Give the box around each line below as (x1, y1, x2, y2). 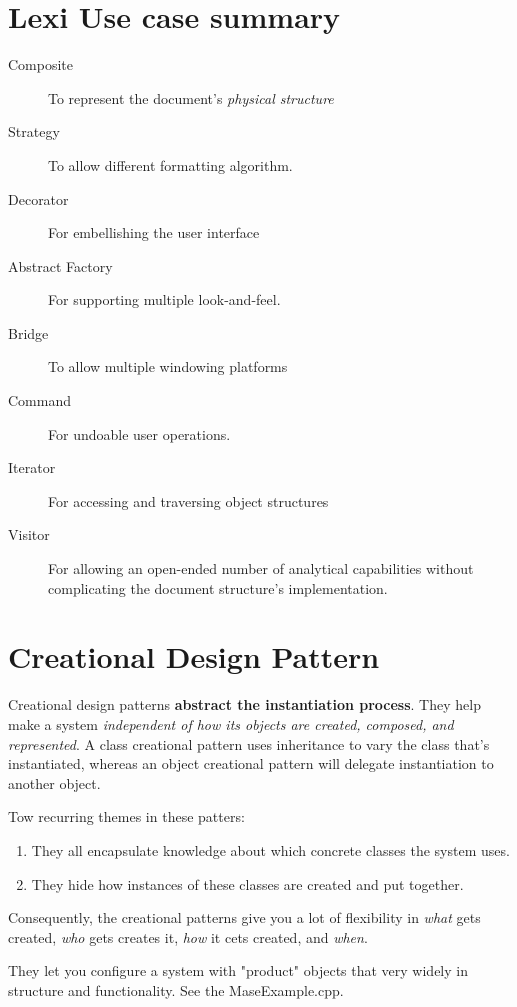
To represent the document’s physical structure (48, 87, 334, 108)
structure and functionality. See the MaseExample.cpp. (8, 979, 344, 1000)
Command (8, 390, 71, 411)
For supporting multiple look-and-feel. (48, 289, 281, 310)
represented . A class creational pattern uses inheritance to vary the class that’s (8, 733, 490, 754)
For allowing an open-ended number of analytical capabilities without (48, 558, 474, 579)
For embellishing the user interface (48, 222, 260, 243)
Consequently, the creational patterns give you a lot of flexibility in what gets (8, 907, 481, 928)
